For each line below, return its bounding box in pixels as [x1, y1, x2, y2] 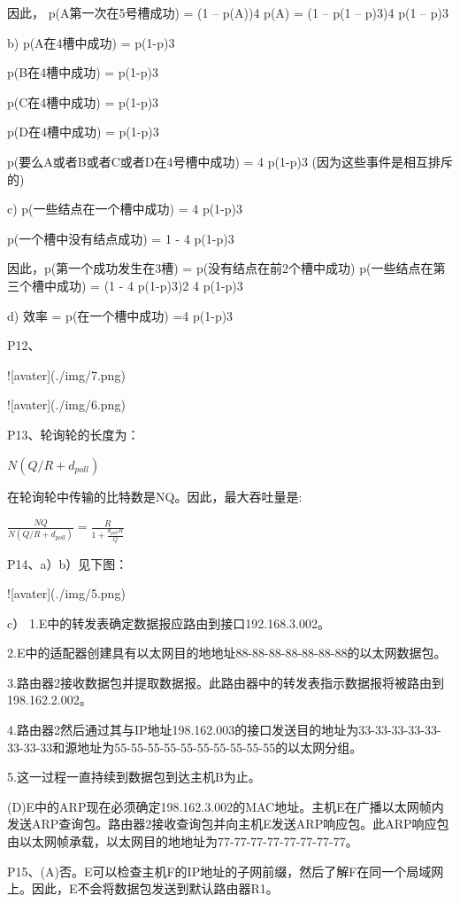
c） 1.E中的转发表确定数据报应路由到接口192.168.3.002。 [7, 613, 330, 632]
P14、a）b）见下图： [7, 554, 128, 572]
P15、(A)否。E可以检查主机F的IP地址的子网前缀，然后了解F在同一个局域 [7, 861, 432, 880]
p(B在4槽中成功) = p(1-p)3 [7, 63, 158, 82]
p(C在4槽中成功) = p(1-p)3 [7, 92, 159, 111]
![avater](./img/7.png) [7, 365, 126, 384]
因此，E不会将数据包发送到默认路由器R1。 [31, 879, 279, 898]
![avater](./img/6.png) [7, 395, 126, 414]
